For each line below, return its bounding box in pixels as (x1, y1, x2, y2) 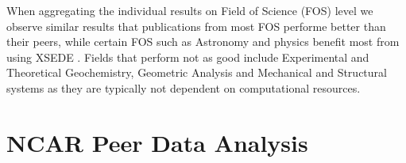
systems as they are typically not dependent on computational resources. (6, 79, 361, 96)
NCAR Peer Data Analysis (6, 126, 308, 158)
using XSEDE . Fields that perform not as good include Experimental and (6, 48, 369, 65)
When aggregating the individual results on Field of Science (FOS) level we (6, 2, 373, 18)
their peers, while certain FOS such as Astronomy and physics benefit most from (6, 33, 400, 50)
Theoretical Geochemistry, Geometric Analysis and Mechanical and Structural (6, 64, 387, 81)
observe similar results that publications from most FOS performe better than (6, 17, 386, 34)
